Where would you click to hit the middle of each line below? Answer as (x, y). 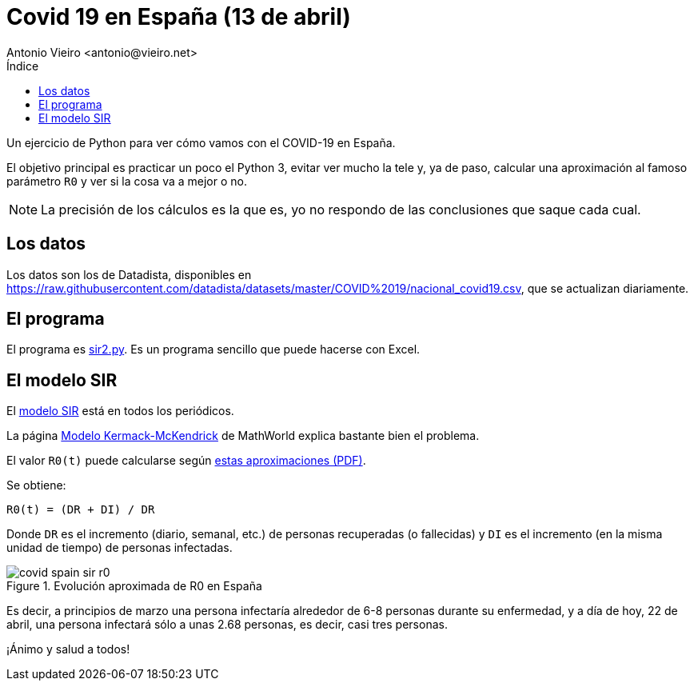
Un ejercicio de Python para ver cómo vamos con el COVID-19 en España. (201, 142)
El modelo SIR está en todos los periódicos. (120, 411)
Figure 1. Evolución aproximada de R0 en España (134, 586)
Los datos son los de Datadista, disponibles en (129, 274)
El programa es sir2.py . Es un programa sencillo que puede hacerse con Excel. (213, 349)
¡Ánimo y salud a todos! (68, 649)
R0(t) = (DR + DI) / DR (81, 510)
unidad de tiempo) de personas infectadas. (120, 548)
